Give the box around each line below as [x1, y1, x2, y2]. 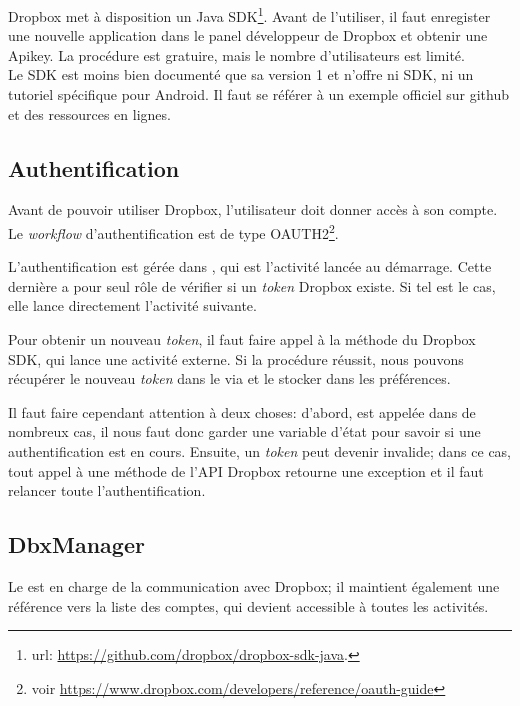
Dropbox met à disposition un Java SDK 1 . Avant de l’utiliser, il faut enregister [8, 3, 491, 26]
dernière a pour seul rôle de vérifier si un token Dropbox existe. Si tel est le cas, [8, 275, 496, 296]
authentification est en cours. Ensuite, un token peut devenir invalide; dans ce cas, [8, 441, 512, 462]
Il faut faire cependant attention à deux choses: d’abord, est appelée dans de [8, 401, 476, 422]
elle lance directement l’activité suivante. [8, 295, 257, 316]
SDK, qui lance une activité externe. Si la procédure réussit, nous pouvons [8, 348, 464, 369]
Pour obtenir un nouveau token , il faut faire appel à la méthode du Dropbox [8, 329, 476, 350]
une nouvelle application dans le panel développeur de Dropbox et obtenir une [8, 25, 488, 46]
